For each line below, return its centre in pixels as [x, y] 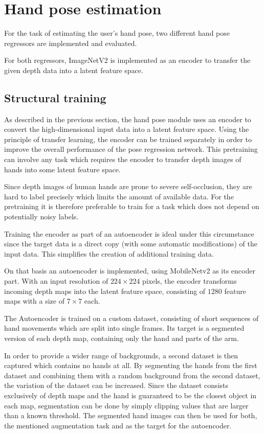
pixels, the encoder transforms [190, 281]
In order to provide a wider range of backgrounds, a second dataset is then [121, 355]
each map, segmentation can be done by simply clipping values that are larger [126, 405]
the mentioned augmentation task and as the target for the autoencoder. [118, 425]
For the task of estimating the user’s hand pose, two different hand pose [117, 33]
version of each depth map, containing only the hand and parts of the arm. [122, 338]
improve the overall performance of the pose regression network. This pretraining [131, 149]
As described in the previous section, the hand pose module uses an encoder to [128, 119]
